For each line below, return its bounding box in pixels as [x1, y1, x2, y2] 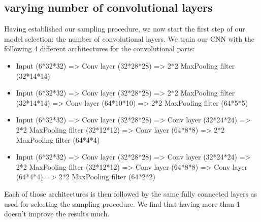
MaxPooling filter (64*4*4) [16, 134, 100, 145]
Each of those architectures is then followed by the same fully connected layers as [4, 188, 257, 199]
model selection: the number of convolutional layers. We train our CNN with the [4, 33, 255, 44]
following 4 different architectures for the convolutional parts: [4, 43, 195, 54]
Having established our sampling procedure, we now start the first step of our [4, 23, 245, 34]
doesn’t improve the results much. [4, 208, 110, 219]
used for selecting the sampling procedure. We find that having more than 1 [4, 198, 240, 209]
